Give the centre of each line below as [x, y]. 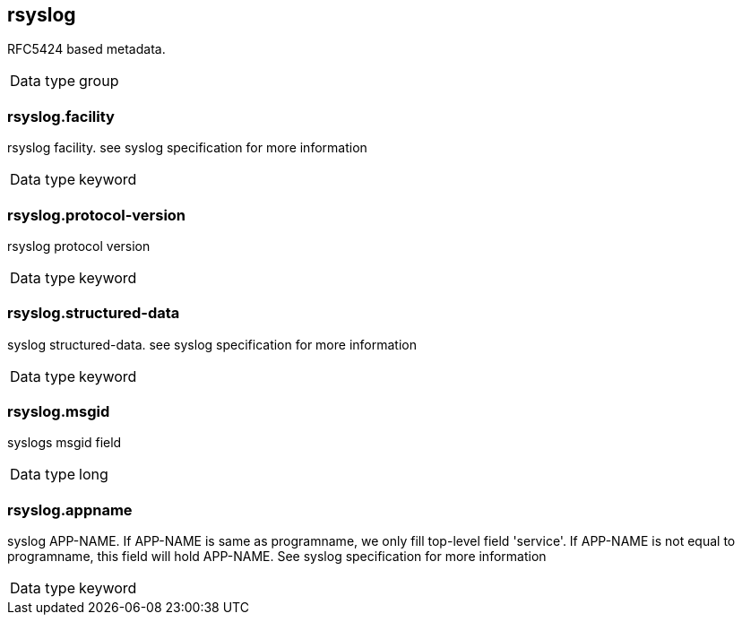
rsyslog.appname [70, 510]
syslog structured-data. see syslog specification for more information [212, 344]
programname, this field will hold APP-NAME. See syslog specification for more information [277, 557]
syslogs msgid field [65, 443]
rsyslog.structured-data [94, 313]
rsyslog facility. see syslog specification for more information [187, 148]
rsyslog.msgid [59, 412]
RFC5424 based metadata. [86, 49]
